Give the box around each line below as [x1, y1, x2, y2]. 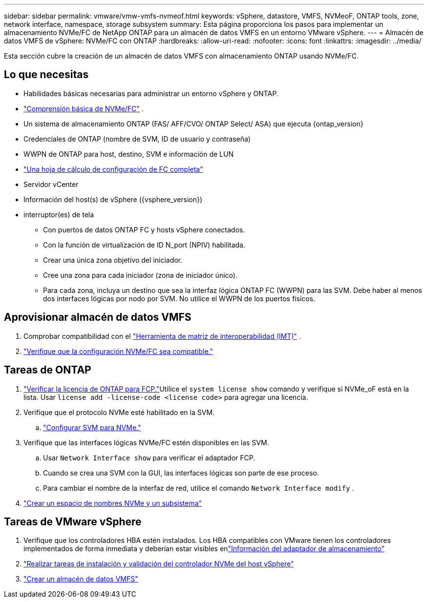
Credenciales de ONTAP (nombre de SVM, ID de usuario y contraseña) [23, 134, 251, 143]
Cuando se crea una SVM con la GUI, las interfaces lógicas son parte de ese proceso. [43, 468, 319, 477]
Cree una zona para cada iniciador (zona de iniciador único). [43, 270, 237, 279]
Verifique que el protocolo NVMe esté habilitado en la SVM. [23, 408, 215, 416]
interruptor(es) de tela [23, 210, 94, 219]
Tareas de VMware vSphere [4, 515, 142, 528]
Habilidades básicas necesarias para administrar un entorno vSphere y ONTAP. [23, 89, 278, 98]
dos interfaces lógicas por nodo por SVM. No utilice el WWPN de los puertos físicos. [43, 294, 316, 303]
